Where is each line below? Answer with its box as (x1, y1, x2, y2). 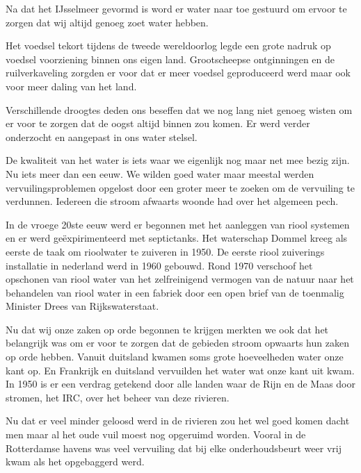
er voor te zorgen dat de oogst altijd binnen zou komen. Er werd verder (6, 116, 310, 131)
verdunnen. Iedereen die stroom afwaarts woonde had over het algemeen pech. (6, 194, 339, 208)
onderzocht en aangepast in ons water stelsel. (6, 129, 198, 144)
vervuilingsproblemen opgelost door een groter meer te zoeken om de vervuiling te (6, 180, 355, 194)
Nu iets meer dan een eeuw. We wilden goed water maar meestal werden (6, 166, 314, 181)
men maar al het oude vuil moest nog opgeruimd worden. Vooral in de (6, 427, 306, 442)
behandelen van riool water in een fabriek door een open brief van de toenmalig (6, 285, 344, 299)
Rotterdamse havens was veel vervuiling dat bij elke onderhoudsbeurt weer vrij (6, 440, 342, 455)
